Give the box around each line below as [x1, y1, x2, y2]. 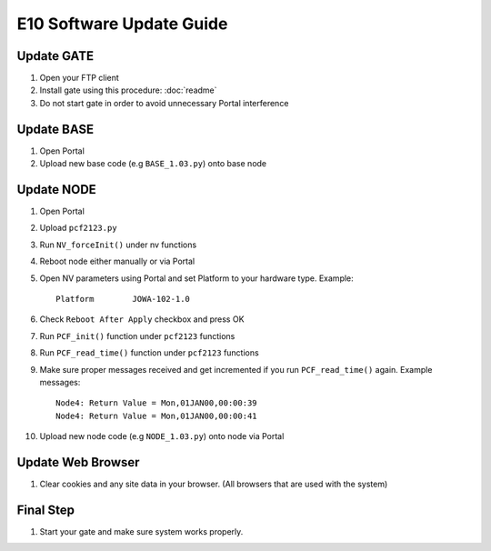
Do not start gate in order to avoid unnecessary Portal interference [39, 97, 289, 108]
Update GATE [16, 48, 95, 64]
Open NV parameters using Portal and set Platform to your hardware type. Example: [39, 273, 354, 284]
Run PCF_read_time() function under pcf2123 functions [39, 347, 259, 358]
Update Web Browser [16, 455, 140, 470]
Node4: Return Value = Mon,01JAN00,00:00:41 [55, 410, 258, 421]
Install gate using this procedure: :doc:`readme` [39, 85, 217, 95]
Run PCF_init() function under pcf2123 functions [39, 330, 235, 341]
